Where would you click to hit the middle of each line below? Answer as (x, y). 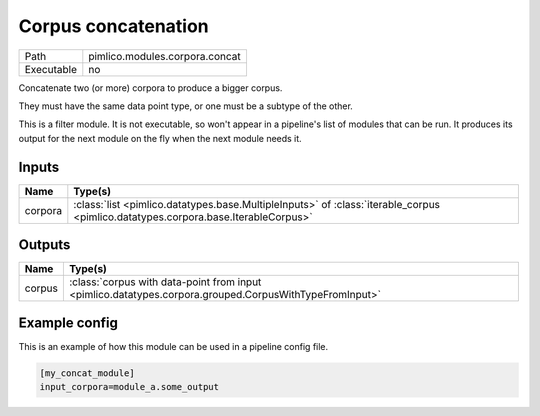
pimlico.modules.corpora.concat (165, 56)
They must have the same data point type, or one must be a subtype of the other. (186, 106)
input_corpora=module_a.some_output (129, 387)
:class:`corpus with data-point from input (165, 282)
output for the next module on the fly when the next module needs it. (160, 138)
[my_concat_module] (87, 373)
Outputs (44, 245)
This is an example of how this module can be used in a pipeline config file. (173, 346)
